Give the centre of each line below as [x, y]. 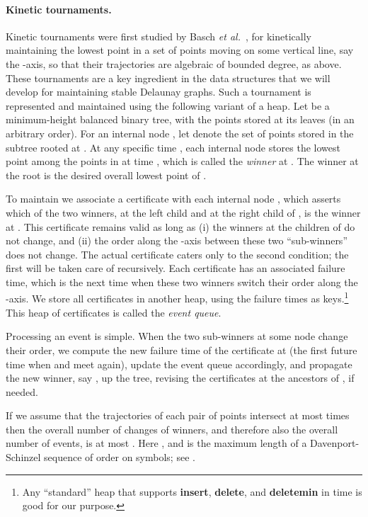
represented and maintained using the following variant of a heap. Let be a [168, 105]
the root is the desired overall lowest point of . [106, 175]
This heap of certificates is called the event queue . [114, 312]
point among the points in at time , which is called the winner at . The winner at [182, 161]
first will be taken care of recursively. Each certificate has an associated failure [176, 268]
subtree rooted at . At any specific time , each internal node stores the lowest [173, 147]
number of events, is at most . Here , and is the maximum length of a [156, 443]
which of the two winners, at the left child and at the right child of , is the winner [183, 212]
